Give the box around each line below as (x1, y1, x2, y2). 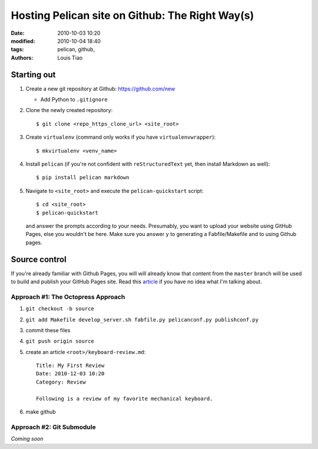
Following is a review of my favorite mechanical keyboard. (36, 395, 213, 402)
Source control (11, 254, 67, 264)
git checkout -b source (25, 306, 94, 312)
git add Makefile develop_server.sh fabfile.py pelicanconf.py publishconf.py (25, 316, 259, 323)
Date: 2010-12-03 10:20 (36, 371, 105, 377)
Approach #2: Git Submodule (11, 422, 97, 431)
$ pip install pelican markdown (36, 174, 130, 181)
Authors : (11, 54, 34, 61)
